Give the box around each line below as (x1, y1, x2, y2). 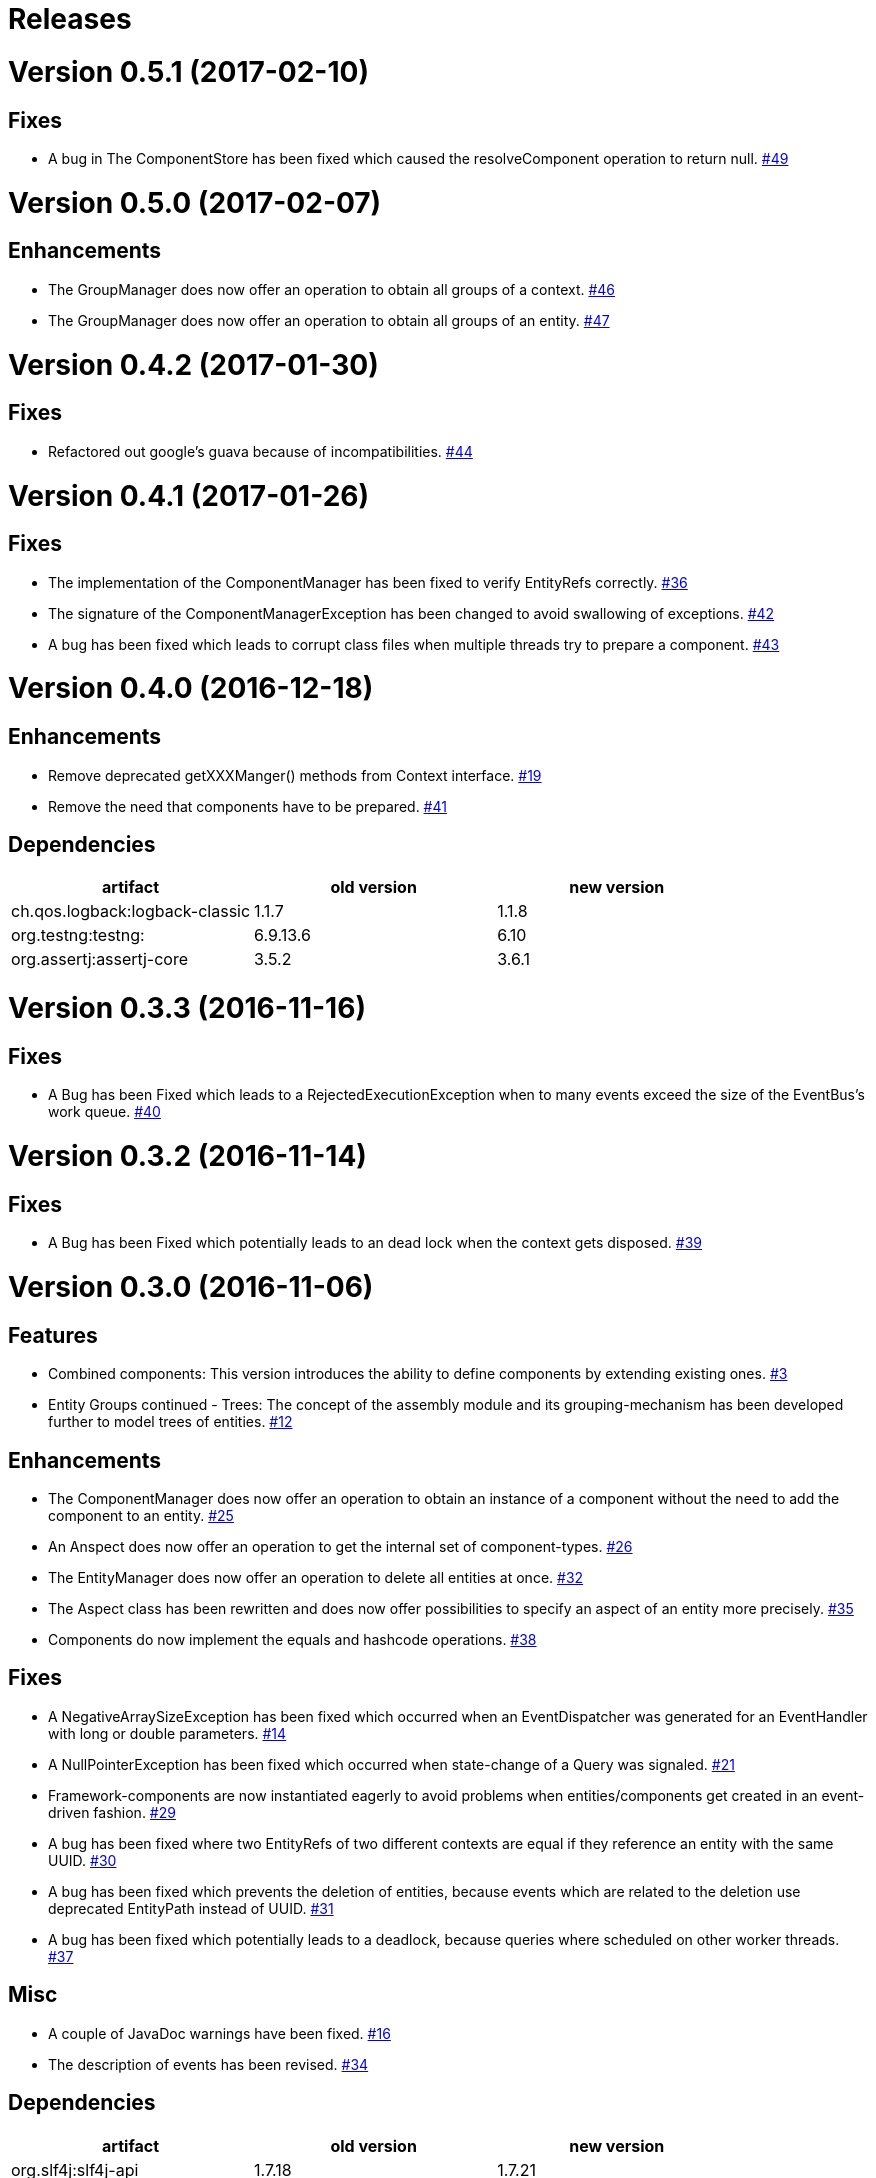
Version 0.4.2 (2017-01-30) (8, 347, 379, 382)
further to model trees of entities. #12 (48, 1413, 293, 1431)
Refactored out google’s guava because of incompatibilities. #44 (48, 442, 473, 460)
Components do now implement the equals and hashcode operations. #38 (48, 1631, 537, 1649)
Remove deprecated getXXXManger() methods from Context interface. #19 (48, 766, 542, 784)
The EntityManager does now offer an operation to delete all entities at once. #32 (48, 1569, 584, 1587)
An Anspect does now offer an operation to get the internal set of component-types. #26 (48, 1538, 633, 1556)
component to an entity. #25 (48, 1507, 234, 1525)
